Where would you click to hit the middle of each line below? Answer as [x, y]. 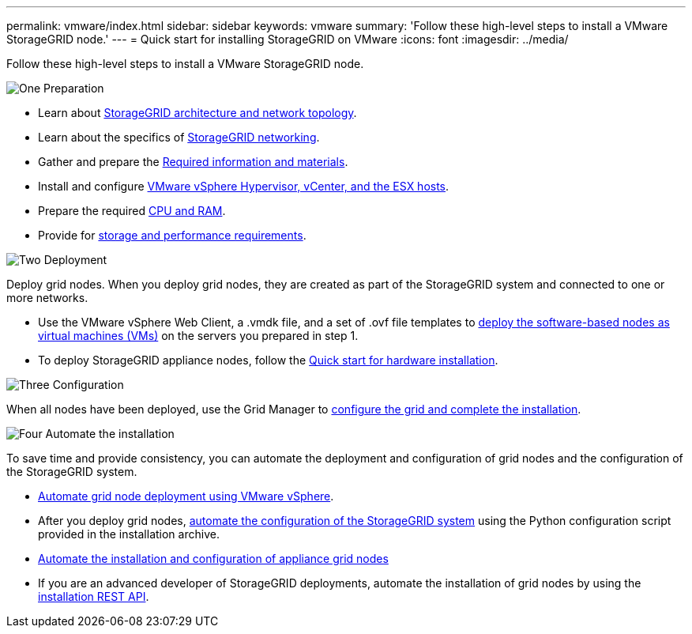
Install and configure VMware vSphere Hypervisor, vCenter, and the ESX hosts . [244, 186]
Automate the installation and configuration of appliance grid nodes [213, 559]
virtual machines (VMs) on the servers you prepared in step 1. [198, 336]
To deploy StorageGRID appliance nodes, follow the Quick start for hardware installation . [268, 360]
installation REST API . [94, 596]
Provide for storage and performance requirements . [172, 235]
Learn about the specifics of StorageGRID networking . [179, 137]
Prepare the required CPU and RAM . [132, 211]
